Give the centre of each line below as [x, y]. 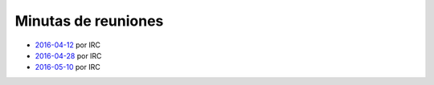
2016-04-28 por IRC [68, 55]
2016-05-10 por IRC [68, 67]
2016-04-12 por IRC [68, 45]
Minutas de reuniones [89, 21]
